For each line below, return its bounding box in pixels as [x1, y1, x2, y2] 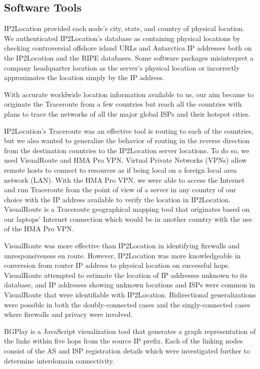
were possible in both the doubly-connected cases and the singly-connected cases [4, 299, 250, 309]
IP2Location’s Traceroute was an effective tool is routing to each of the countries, [4, 125, 253, 136]
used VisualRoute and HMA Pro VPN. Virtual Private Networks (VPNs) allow [4, 155, 247, 165]
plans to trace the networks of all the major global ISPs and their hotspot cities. [4, 108, 250, 119]
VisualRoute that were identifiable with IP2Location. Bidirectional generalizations [4, 289, 256, 300]
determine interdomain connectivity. [4, 355, 114, 365]
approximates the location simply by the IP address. [4, 72, 164, 83]
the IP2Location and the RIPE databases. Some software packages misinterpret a [4, 52, 253, 63]
